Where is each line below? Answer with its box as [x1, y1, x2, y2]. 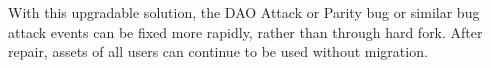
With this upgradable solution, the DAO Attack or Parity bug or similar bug [8, 2, 480, 22]
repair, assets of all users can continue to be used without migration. [8, 41, 428, 62]
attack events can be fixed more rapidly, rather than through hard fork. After [8, 21, 483, 42]
